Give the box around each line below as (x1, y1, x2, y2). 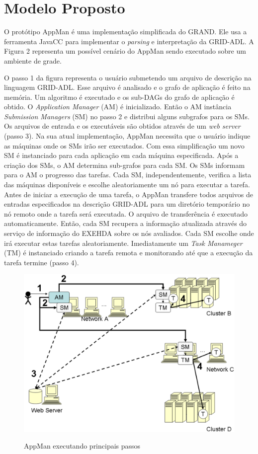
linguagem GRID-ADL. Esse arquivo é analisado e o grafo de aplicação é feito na (4, 82, 251, 92)
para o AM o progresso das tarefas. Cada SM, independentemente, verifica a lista (4, 169, 252, 180)
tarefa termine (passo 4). (4, 257, 79, 267)
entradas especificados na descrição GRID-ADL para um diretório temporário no (4, 199, 250, 209)
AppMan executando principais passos (24, 441, 141, 451)
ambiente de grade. (4, 55, 62, 66)
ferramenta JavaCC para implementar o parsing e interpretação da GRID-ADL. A (4, 36, 254, 46)
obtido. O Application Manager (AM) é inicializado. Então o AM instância (4, 101, 232, 112)
